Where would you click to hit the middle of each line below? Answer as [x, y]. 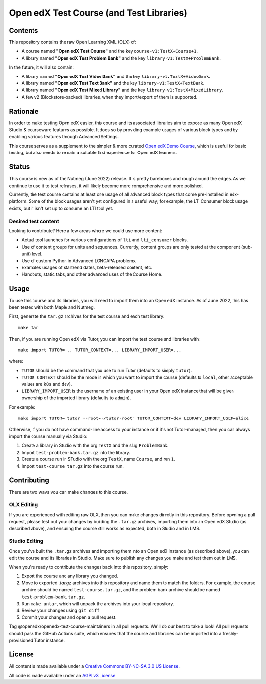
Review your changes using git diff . [61, 610]
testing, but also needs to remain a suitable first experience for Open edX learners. [93, 152]
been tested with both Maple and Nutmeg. [52, 307]
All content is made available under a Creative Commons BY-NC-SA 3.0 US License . [94, 666]
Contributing [29, 480]
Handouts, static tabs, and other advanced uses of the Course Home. [92, 274]
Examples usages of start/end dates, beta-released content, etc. [87, 267]
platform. [18, 201]
